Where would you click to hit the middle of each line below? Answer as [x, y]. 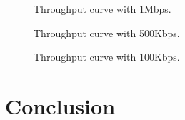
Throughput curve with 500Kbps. [107, 32]
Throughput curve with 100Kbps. [107, 57]
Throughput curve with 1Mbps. [102, 9]
